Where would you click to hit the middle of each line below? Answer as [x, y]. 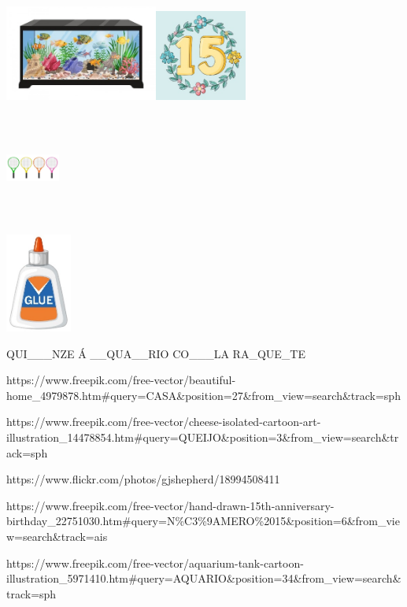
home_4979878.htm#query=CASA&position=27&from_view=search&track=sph [203, 395]
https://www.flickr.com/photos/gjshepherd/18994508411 [143, 479]
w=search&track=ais [57, 536]
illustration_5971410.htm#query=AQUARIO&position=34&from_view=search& [204, 578]
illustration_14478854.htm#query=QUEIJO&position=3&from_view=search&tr [203, 437]
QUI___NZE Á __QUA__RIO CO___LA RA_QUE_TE [156, 353]
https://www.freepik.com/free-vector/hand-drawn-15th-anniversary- [170, 505]
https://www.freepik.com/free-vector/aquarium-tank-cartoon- [155, 563]
